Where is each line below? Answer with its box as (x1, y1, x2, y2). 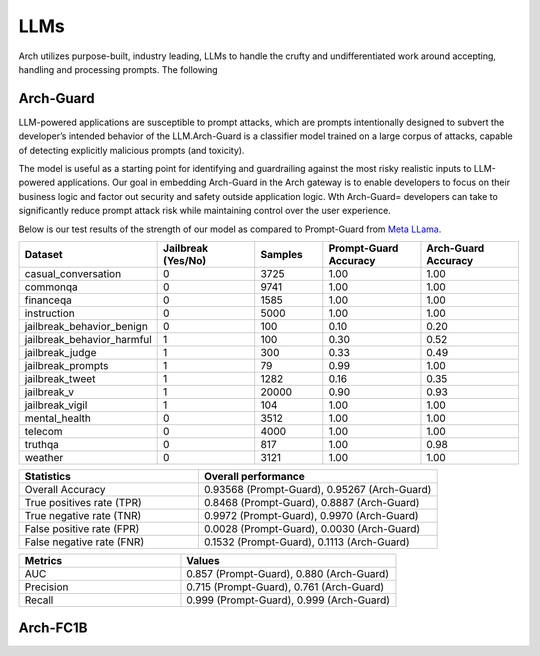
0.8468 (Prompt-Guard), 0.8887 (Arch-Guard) (203, 495, 420, 509)
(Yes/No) (163, 253, 207, 267)
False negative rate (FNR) (24, 535, 145, 549)
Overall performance (203, 469, 305, 483)
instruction (24, 306, 75, 320)
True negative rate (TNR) (24, 508, 142, 522)
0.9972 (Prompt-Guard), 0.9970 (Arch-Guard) (203, 508, 419, 522)
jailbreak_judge (24, 345, 97, 359)
